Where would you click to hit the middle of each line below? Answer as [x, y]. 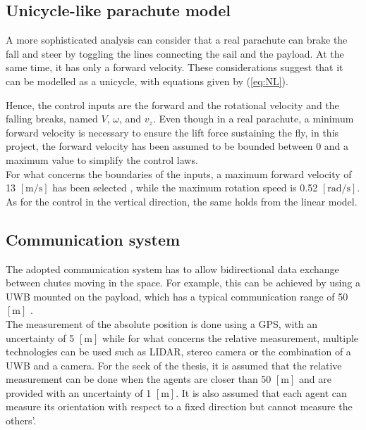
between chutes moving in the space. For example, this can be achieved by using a [183, 283]
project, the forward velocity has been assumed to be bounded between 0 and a [177, 146]
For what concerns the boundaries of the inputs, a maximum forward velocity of [179, 173]
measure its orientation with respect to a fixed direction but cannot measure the [179, 406]
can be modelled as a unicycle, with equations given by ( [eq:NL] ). [147, 81]
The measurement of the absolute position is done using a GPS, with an [162, 323]
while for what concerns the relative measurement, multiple [230, 337]
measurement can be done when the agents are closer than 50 [139, 379]
